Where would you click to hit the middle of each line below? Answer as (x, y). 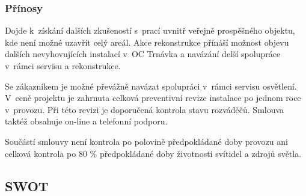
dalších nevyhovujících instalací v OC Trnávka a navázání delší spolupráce (143, 54)
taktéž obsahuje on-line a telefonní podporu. (86, 121)
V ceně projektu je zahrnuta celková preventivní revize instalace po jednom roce (153, 98)
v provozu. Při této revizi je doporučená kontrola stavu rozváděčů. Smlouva (145, 109)
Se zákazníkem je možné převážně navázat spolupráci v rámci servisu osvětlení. (151, 86)
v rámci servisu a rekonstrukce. (63, 66)
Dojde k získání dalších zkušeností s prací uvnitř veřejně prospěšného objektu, (150, 30)
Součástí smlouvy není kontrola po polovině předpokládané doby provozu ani (146, 141)
